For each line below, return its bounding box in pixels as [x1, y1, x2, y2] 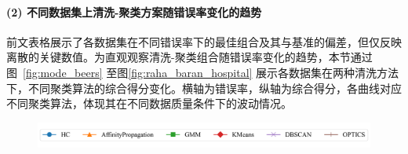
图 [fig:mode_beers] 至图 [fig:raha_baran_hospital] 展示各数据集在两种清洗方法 [6, 64, 399, 80]
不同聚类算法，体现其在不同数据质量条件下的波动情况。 [6, 95, 292, 112]
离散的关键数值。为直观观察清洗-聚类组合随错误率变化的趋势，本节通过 [6, 49, 373, 65]
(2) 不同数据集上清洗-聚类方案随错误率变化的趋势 [6, 3, 262, 20]
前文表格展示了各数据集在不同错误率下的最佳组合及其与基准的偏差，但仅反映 [6, 33, 402, 49]
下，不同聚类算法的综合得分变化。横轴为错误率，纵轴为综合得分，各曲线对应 [6, 79, 402, 96]
